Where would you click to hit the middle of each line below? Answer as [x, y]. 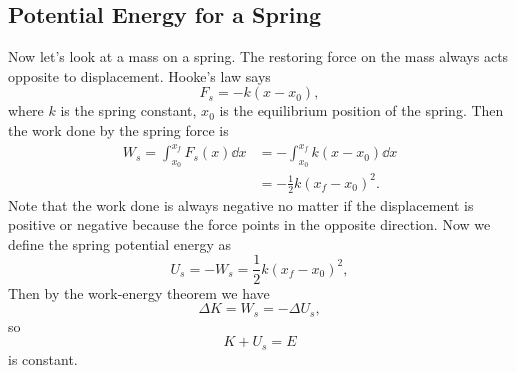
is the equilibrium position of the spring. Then [361, 110]
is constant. [43, 358]
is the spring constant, [128, 110]
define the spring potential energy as [120, 243]
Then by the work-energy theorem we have [139, 292]
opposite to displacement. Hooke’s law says [139, 75]
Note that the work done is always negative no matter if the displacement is [241, 204]
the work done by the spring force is [118, 129]
